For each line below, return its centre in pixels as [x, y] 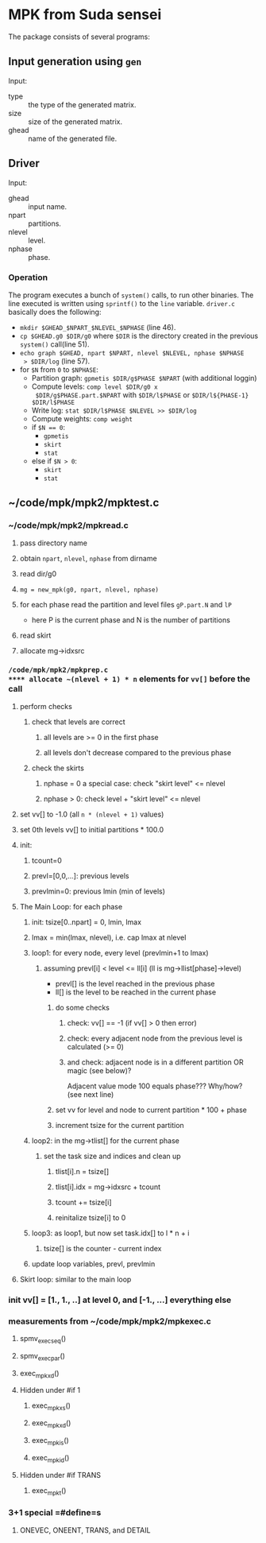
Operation [28, 277]
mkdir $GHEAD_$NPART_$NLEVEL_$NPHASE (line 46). [98, 327]
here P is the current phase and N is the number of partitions [131, 620]
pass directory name [53, 543]
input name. [48, 206]
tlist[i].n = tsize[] [82, 1171]
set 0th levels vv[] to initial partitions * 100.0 [92, 829]
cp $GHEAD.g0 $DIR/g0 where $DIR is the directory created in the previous [139, 335]
